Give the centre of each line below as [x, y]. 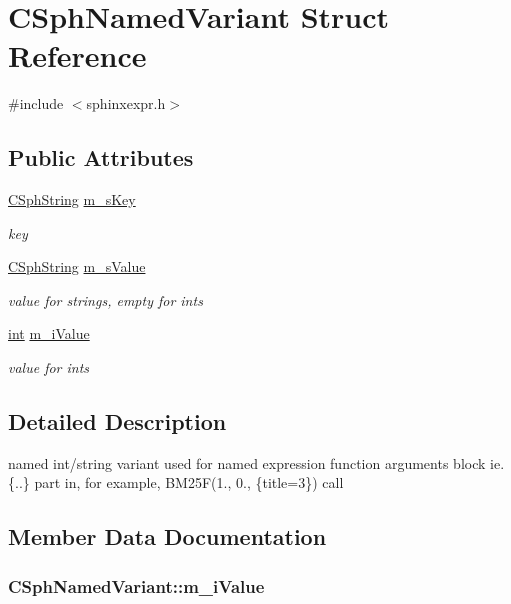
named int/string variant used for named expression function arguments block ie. [256, 462]
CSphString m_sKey [72, 199]
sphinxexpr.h [126, 103]
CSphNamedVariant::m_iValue [136, 585]
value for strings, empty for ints [105, 299]
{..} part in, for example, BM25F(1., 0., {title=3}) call [176, 482]
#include [36, 103]
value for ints [49, 367]
